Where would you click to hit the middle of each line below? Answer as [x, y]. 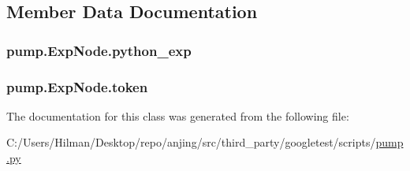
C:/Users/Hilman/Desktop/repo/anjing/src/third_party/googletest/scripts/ [191, 142]
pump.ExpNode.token [77, 86]
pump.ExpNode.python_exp [99, 50]
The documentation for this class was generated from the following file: [178, 115]
